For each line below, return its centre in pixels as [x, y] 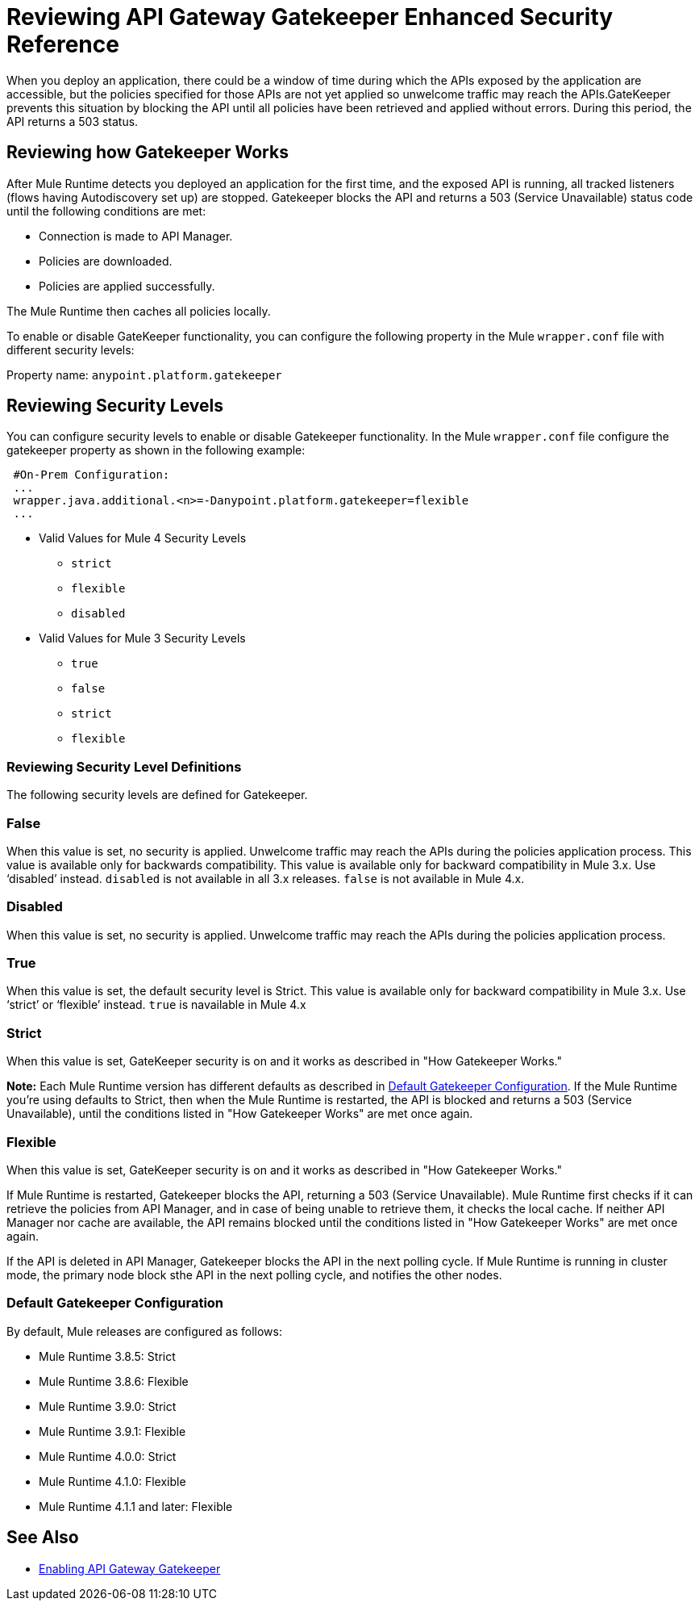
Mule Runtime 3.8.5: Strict [107, 1356]
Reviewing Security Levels [115, 406]
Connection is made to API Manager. [136, 236]
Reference [63, 44]
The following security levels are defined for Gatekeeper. [157, 795]
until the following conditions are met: [106, 211]
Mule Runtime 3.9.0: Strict [108, 1406]
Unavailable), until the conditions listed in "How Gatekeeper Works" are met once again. [240, 1114]
